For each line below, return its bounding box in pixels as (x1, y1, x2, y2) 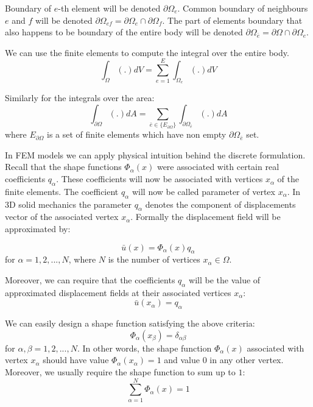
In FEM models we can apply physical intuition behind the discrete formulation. (5, 148, 306, 161)
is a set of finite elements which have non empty (47, 128, 227, 141)
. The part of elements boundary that (162, 13, 303, 26)
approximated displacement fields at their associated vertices (5, 286, 231, 299)
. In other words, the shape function (77, 341, 212, 354)
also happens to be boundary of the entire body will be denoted (5, 26, 243, 38)
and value (164, 353, 200, 366)
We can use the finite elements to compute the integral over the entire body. (5, 46, 289, 58)
